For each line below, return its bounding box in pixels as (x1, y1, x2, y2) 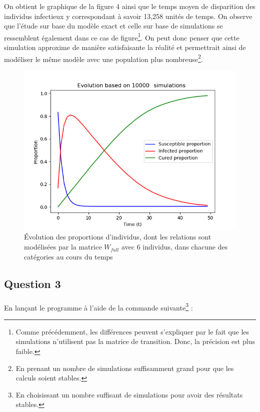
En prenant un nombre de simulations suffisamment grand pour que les (15, 362, 234, 373)
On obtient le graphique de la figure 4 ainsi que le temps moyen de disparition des (4, 1, 255, 11)
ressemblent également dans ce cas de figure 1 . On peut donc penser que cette (4, 30, 239, 42)
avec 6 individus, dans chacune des (121, 241, 228, 252)
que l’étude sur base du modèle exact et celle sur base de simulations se (4, 20, 223, 31)
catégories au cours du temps (24, 251, 113, 261)
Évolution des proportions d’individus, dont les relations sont (24, 231, 211, 242)
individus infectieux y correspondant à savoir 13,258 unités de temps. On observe (4, 10, 252, 21)
